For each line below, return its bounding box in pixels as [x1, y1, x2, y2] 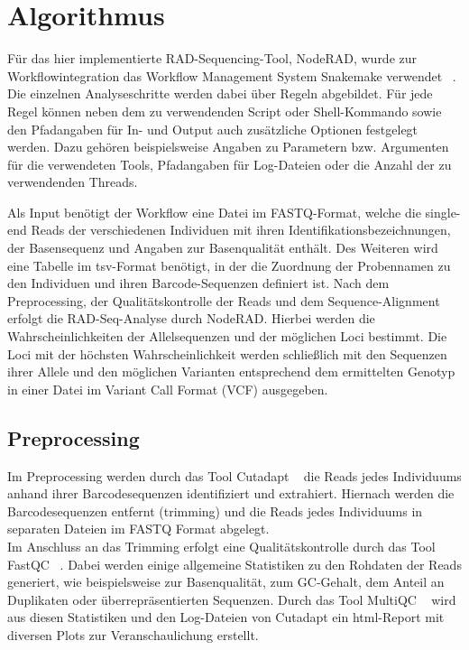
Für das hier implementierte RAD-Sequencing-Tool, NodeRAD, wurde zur [7, 49, 418, 68]
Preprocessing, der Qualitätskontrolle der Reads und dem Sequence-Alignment [7, 291, 440, 310]
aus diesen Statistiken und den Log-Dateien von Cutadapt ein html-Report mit [7, 608, 445, 627]
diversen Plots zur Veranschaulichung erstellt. [7, 625, 259, 644]
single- [425, 202, 461, 221]
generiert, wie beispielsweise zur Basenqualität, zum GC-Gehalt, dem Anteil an [7, 572, 445, 591]
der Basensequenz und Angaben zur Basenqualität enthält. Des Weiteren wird [7, 238, 438, 257]
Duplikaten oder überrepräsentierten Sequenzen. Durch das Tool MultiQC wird [7, 590, 456, 608]
